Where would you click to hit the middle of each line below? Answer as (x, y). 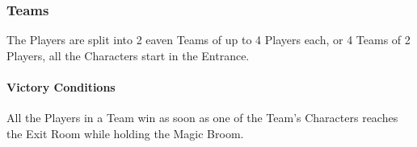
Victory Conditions (61, 87)
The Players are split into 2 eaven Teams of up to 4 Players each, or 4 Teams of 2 (208, 40)
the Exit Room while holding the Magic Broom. (125, 133)
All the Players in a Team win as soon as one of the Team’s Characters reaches (202, 118)
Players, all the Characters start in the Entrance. (128, 55)
